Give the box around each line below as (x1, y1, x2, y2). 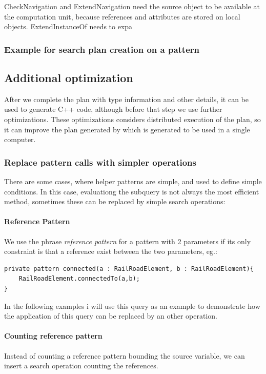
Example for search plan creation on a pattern (4, 43, 200, 55)
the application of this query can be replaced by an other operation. (4, 310, 217, 321)
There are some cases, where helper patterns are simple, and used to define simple (4, 176, 262, 187)
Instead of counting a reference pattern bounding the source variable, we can (4, 350, 245, 361)
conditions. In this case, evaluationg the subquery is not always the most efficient (4, 186, 259, 196)
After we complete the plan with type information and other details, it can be (4, 93, 249, 104)
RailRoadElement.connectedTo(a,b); (18, 275, 140, 283)
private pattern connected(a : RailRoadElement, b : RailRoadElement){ (4, 265, 254, 272)
